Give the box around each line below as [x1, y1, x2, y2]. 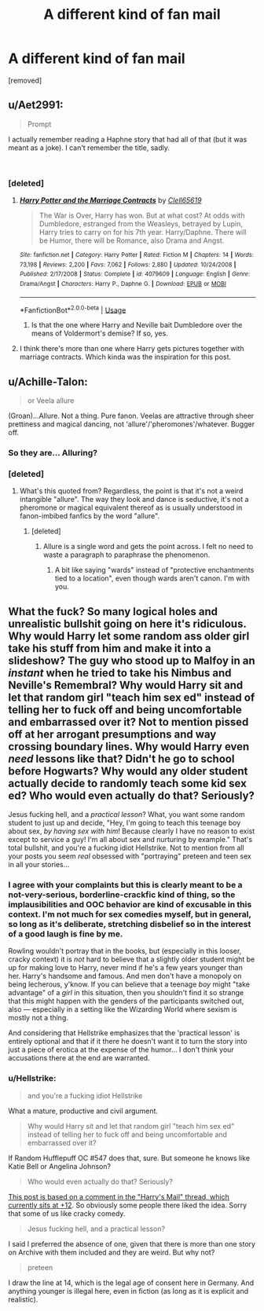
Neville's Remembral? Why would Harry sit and [8, 678, 244, 692]
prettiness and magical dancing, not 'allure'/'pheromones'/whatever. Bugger [8, 419, 255, 429]
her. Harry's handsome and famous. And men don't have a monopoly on [8, 972, 242, 981]
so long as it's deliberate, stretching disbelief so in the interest [8, 919, 251, 930]
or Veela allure [27, 396, 75, 405]
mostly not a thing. [8, 1013, 69, 1023]
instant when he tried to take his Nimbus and [8, 666, 232, 679]
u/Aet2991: [8, 98, 64, 112]
